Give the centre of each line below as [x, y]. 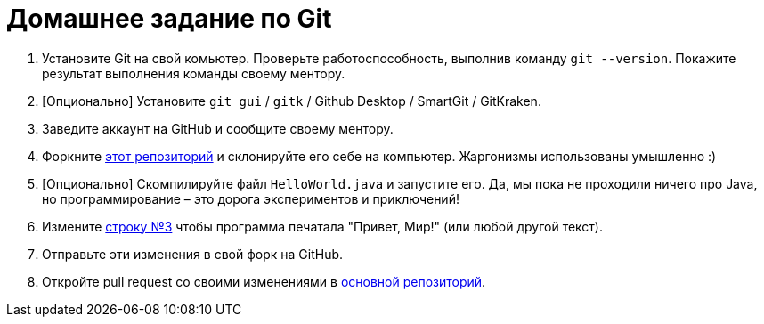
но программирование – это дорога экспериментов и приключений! [251, 198]
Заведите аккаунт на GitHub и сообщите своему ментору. [218, 128]
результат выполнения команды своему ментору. [194, 73]
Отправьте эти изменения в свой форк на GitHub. [193, 254]
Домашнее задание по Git [169, 19]
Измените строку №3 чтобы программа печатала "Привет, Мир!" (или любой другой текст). [323, 226]
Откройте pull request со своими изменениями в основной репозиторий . [264, 281]
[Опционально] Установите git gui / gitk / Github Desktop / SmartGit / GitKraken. [292, 101]
